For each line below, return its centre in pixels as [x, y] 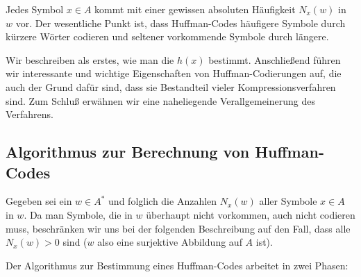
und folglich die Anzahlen [163, 201]
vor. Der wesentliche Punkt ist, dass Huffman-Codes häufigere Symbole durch [180, 23]
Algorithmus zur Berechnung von [128, 152]
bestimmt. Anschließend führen [275, 59]
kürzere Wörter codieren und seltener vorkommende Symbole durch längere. [167, 36]
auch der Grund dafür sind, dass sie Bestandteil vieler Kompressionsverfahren [171, 86]
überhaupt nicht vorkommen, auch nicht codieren [251, 214]
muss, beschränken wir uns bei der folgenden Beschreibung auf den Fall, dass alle [178, 228]
